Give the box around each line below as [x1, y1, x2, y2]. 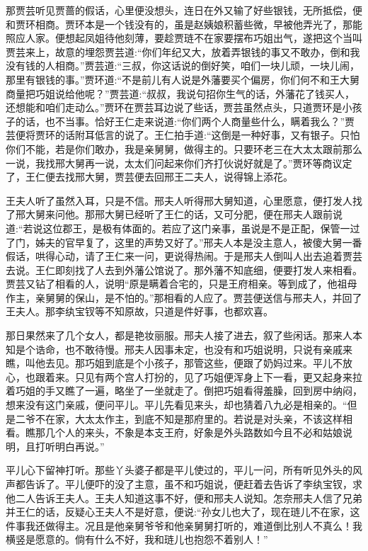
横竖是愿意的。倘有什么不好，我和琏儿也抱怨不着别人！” [6, 532, 268, 547]
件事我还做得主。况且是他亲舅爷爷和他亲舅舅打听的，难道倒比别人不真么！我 [6, 518, 362, 533]
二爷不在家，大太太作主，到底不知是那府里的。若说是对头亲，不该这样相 [15, 411, 352, 426]
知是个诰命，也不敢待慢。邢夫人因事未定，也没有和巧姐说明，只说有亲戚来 [6, 341, 352, 356]
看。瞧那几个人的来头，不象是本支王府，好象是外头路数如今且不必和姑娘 [6, 425, 343, 440]
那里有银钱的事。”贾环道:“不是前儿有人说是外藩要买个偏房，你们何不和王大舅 [6, 72, 360, 86]
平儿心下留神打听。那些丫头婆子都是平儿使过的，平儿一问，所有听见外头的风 [6, 462, 362, 477]
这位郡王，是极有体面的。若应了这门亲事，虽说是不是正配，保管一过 [42, 220, 360, 235]
